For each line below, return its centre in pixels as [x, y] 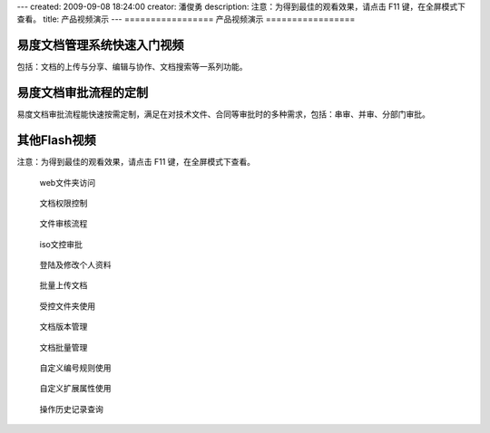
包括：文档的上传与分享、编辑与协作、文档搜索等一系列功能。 [132, 67]
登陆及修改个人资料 [75, 265]
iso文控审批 [61, 244]
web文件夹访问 [67, 182]
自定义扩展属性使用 [75, 389]
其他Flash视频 [57, 140]
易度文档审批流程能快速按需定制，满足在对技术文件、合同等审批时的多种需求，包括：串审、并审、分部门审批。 [223, 114]
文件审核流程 [64, 224]
